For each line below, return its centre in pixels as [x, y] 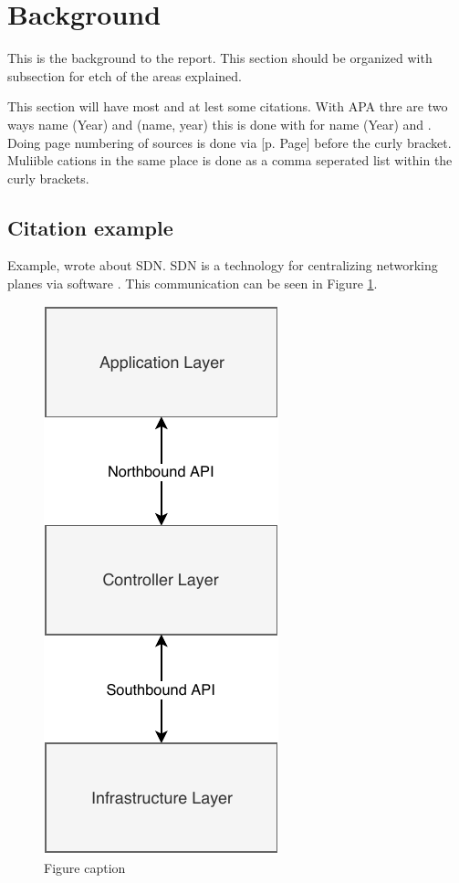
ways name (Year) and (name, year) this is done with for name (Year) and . [219, 124]
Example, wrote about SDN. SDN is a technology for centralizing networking [223, 265]
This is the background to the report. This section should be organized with [220, 58]
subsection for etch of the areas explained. [125, 75]
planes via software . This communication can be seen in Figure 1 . [193, 284]
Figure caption [85, 868]
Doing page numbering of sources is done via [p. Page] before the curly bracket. [229, 142]
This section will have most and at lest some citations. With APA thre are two [228, 106]
